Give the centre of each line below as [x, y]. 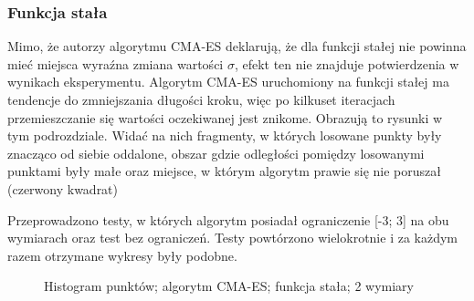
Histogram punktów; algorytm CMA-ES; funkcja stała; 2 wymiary [229, 286]
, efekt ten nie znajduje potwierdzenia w [347, 63]
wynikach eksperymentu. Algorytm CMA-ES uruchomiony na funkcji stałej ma [228, 82]
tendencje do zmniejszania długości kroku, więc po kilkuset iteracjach [201, 99]
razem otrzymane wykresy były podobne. [122, 255]
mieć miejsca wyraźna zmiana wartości [116, 63]
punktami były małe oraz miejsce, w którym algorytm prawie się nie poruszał [224, 171]
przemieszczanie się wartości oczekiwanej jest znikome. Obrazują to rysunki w [225, 117]
